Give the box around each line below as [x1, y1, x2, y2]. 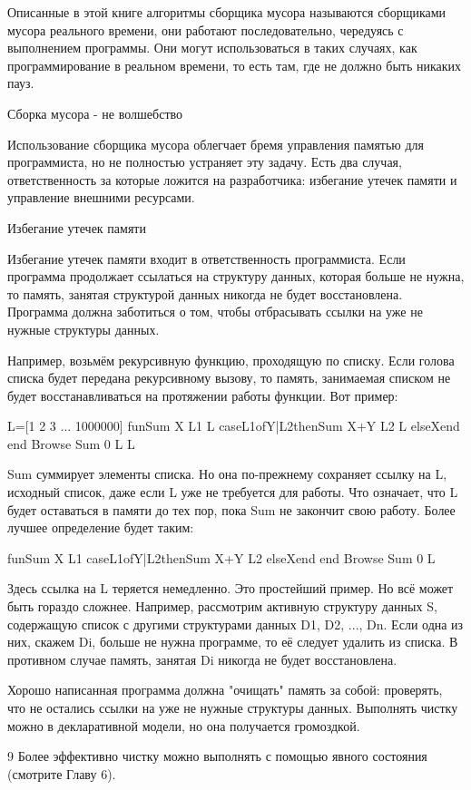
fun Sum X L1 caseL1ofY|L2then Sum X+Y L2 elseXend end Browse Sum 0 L [7, 548, 436, 567]
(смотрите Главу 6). [7, 764, 116, 783]
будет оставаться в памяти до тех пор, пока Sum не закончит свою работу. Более [7, 500, 456, 519]
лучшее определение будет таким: [7, 518, 194, 537]
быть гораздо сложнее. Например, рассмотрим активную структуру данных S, [7, 597, 437, 616]
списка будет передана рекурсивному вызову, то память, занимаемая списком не [7, 368, 451, 387]
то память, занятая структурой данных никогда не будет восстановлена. [7, 284, 403, 303]
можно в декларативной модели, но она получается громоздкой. [7, 716, 360, 735]
